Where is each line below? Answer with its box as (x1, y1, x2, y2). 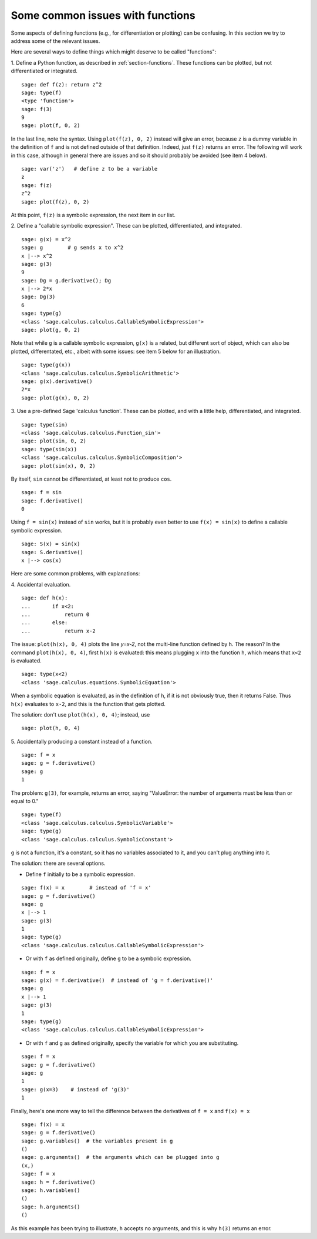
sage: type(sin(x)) (21, 446, 77, 452)
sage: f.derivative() (21, 497, 83, 504)
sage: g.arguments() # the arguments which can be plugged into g (21, 1154, 220, 1161)
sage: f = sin (21, 489, 62, 496)
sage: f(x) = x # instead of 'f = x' (21, 884, 152, 891)
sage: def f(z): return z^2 (21, 81, 102, 88)
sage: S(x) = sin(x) (21, 541, 80, 547)
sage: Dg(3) (21, 294, 56, 300)
